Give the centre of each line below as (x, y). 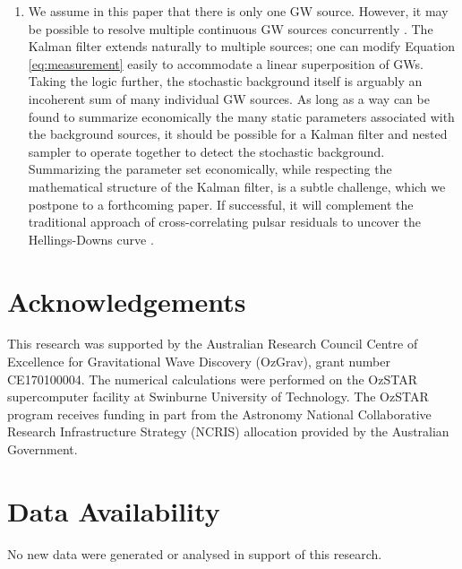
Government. (43, 449)
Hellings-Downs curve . (91, 239)
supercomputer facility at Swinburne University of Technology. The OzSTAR (218, 397)
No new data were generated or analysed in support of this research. (195, 553)
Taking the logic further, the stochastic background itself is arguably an (225, 81)
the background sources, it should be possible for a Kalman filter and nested (238, 134)
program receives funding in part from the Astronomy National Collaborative (219, 414)
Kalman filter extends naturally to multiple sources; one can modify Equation (241, 46)
